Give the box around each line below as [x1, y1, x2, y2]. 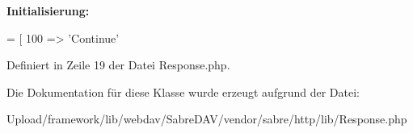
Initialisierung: [6, 2, 90, 19]
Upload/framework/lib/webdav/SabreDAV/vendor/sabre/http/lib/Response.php [6, 110, 407, 127]
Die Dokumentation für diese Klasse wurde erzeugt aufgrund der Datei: [6, 83, 360, 100]
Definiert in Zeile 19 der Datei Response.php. [6, 56, 230, 73]
